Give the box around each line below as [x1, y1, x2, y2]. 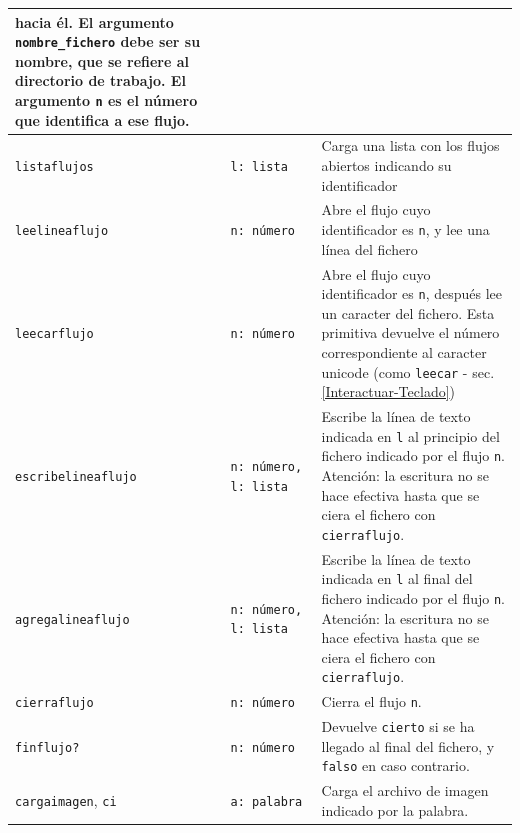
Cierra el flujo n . [321, 691, 422, 712]
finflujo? [15, 740, 80, 755]
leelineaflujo [15, 224, 109, 239]
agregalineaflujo [15, 612, 130, 627]
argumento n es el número [15, 89, 198, 110]
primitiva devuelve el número [321, 322, 500, 343]
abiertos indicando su [321, 155, 452, 176]
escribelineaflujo [15, 469, 137, 484]
